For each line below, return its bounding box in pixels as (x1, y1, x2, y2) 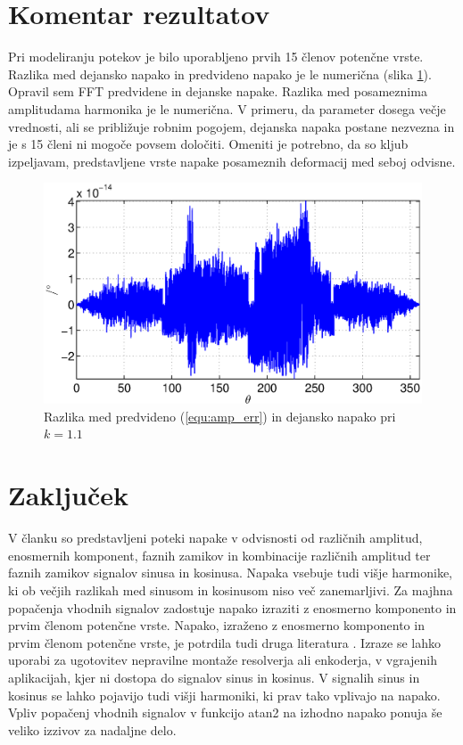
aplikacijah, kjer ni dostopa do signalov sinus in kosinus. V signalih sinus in (8, 667, 420, 686)
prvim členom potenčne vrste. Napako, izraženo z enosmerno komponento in (8, 616, 425, 634)
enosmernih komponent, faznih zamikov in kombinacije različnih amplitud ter (8, 545, 431, 564)
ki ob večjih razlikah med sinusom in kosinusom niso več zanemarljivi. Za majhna (8, 580, 453, 599)
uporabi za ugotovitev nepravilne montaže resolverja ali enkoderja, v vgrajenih (8, 651, 438, 669)
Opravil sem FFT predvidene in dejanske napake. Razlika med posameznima (8, 82, 427, 101)
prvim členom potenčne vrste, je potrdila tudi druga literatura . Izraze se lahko (8, 633, 442, 651)
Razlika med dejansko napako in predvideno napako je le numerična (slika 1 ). (8, 64, 432, 83)
